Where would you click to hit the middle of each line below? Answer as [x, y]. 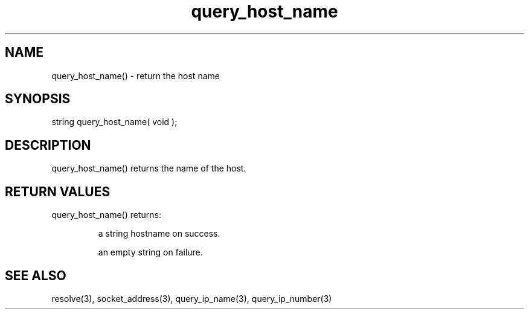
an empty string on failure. [150, 252]
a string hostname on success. [159, 234]
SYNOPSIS [38, 99]
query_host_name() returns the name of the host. [149, 168]
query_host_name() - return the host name [136, 75]
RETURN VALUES [58, 191]
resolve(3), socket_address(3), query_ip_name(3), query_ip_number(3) [192, 298]
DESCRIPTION [48, 145]
